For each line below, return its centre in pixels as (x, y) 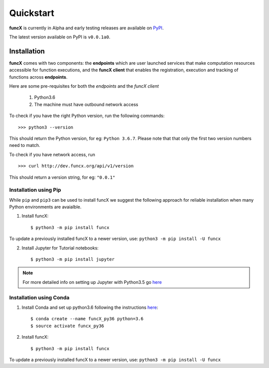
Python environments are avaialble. (45, 207)
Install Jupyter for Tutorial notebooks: (60, 248)
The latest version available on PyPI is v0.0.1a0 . (60, 37)
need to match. (25, 145)
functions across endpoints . (38, 77)
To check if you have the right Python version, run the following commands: (87, 116)
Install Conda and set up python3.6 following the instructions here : (90, 307)
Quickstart (32, 13)
